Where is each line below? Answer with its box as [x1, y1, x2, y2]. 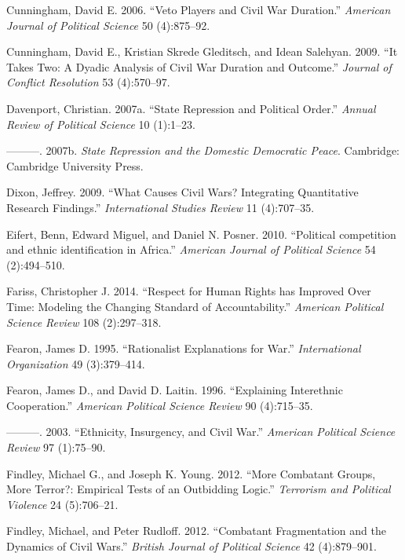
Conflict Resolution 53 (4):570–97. [6, 74, 170, 90]
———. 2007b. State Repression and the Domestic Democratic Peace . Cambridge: [6, 142, 400, 159]
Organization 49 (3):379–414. [6, 355, 145, 372]
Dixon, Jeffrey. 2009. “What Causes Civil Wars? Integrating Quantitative [6, 184, 359, 200]
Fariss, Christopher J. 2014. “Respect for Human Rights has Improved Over [6, 283, 371, 299]
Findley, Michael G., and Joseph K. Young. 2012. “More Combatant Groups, [6, 465, 376, 481]
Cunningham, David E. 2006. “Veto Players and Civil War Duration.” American [6, 2, 391, 17]
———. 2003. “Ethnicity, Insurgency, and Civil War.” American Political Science [6, 423, 396, 440]
